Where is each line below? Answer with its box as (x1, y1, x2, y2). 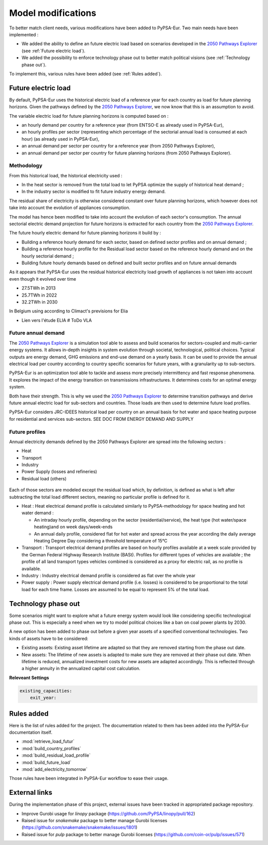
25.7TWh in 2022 (21, 292, 57, 298)
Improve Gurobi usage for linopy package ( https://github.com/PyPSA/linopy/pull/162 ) (21, 810, 196, 817)
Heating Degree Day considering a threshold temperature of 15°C (34, 538, 168, 543)
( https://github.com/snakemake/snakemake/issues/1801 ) (21, 825, 137, 831)
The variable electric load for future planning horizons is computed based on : (9, 113, 169, 119)
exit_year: (30, 695, 57, 700)
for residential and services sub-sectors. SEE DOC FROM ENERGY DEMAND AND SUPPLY (9, 416, 194, 422)
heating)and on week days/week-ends (34, 524, 113, 530)
